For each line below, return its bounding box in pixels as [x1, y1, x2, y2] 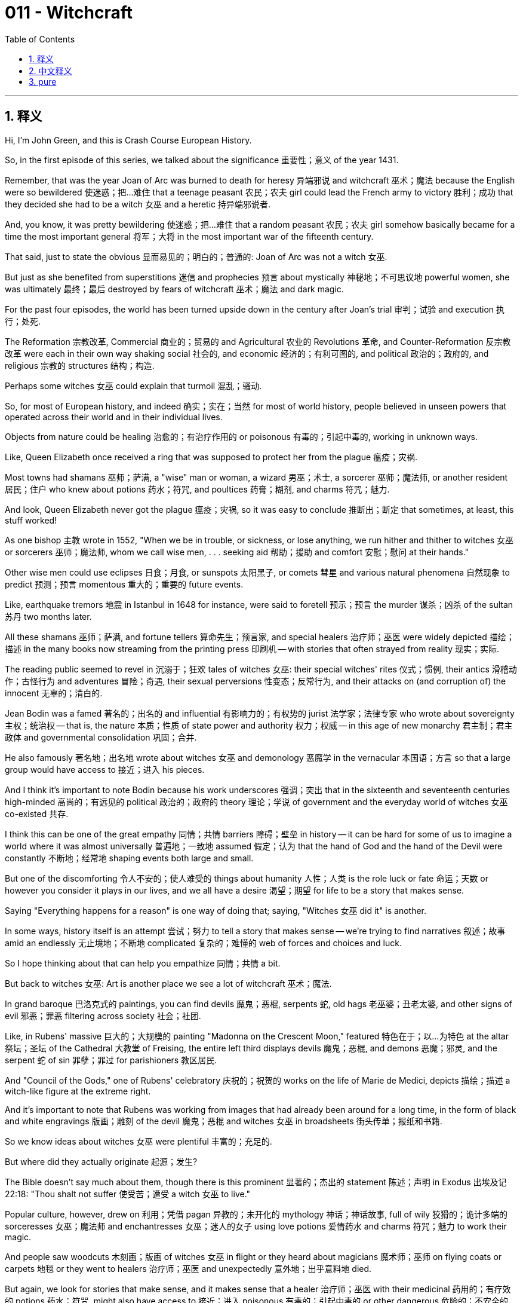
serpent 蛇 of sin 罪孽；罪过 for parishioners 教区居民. [5, 1054, 217, 1065]
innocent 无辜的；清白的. [5, 687, 103, 698]
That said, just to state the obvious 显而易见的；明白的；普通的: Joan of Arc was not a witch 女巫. [5, 251, 387, 262]
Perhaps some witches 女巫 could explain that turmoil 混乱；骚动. [5, 380, 262, 391]
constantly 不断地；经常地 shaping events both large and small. [5, 852, 254, 863]
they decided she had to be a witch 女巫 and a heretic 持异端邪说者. [5, 198, 271, 209]
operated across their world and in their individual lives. [5, 411, 223, 422]
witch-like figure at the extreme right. [5, 1085, 151, 1096]
